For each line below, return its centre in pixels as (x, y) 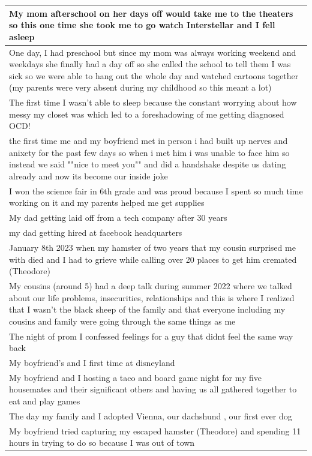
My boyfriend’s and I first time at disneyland (92, 363)
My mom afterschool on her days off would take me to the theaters (151, 13)
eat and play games (45, 401)
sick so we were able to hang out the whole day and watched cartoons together (154, 75)
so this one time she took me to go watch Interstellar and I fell (142, 25)
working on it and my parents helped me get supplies (107, 202)
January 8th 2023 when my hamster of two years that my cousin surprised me (152, 247)
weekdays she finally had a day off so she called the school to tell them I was (150, 64)
